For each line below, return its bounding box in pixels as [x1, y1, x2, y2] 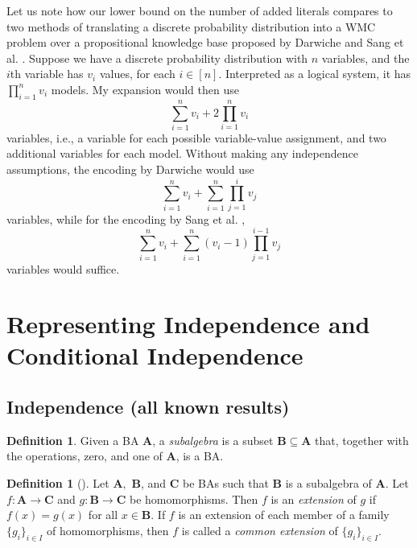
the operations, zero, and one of [6, 447, 163, 464]
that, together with [315, 431, 409, 448]
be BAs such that [183, 475, 269, 492]
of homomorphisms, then [47, 521, 169, 538]
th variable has [10, 65, 84, 82]
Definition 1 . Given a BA [6, 431, 139, 448]
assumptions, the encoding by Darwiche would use [6, 161, 254, 178]
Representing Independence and [6, 307, 370, 340]
